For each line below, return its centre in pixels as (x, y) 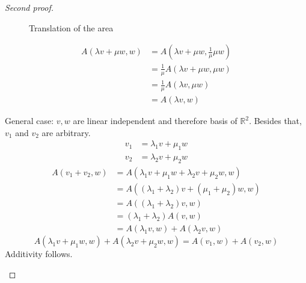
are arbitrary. (66, 132)
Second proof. (29, 7)
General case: (29, 120)
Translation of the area (71, 27)
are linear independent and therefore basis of (155, 120)
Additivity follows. (39, 253)
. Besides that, (275, 120)
